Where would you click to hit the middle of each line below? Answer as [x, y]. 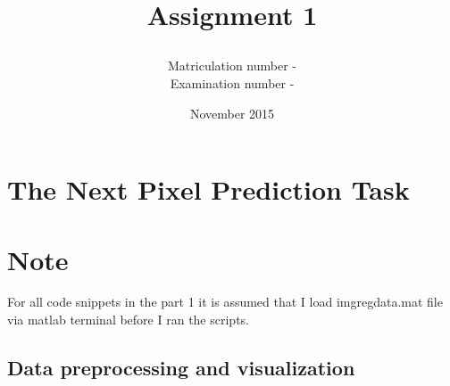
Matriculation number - [232, 66]
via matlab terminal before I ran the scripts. [128, 320]
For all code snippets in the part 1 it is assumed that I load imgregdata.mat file [225, 302]
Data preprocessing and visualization [181, 368]
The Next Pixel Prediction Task [208, 189]
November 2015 [232, 113]
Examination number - [232, 82]
